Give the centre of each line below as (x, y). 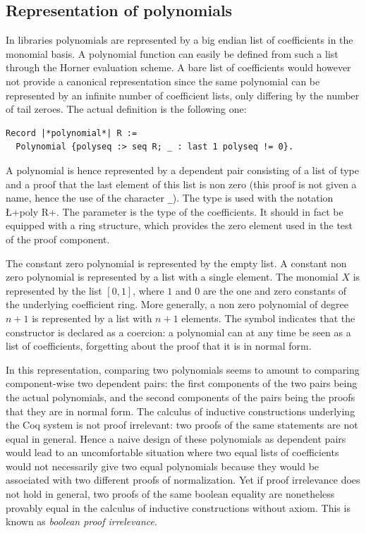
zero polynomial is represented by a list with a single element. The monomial (172, 277)
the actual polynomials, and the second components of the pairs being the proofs (181, 397)
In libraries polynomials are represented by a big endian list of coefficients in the (179, 40)
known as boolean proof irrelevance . (81, 521)
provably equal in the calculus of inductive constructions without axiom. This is (178, 507)
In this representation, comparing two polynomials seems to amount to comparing (183, 369)
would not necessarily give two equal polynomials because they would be (163, 466)
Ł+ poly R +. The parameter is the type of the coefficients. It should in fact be (175, 211)
